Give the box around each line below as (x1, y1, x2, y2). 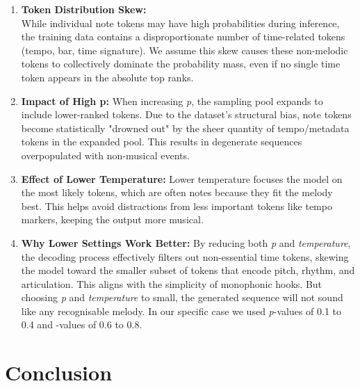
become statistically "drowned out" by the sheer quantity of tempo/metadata (21, 120, 350, 135)
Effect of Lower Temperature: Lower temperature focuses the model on (21, 171, 343, 186)
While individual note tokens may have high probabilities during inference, (21, 15, 340, 30)
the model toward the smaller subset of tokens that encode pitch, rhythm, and (21, 263, 355, 278)
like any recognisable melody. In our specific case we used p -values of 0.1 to (21, 303, 342, 318)
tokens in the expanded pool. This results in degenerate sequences (21, 134, 302, 149)
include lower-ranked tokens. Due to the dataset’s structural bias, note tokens (21, 107, 352, 122)
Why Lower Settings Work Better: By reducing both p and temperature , (21, 235, 351, 250)
